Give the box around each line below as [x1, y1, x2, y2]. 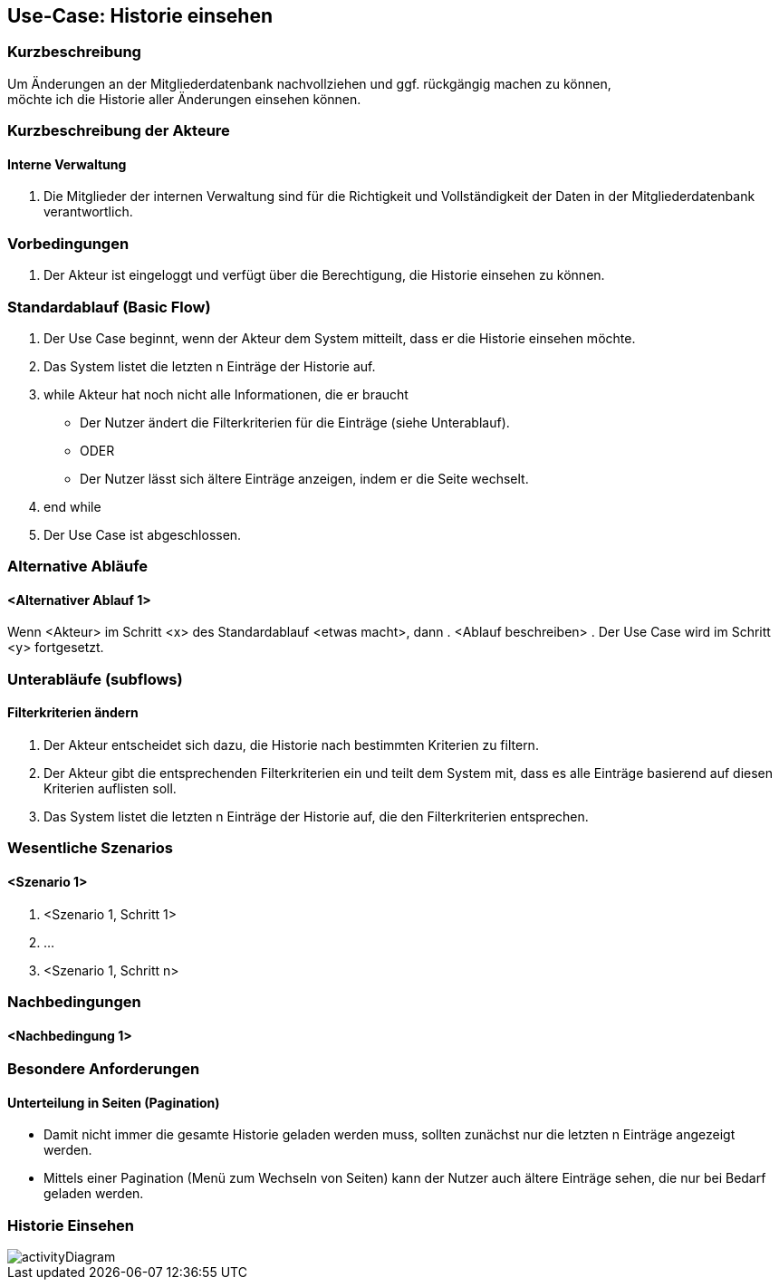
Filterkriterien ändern [7, 705, 139, 721]
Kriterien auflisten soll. [43, 781, 177, 797]
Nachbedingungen [7, 993, 141, 1012]
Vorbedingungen [7, 234, 130, 253]
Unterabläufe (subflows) [7, 669, 183, 688]
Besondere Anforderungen [7, 1060, 200, 1079]
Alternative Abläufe [7, 557, 149, 576]
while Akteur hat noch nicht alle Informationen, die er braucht [43, 386, 409, 402]
